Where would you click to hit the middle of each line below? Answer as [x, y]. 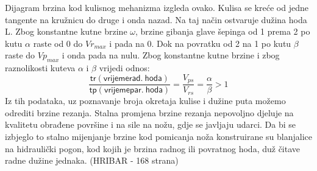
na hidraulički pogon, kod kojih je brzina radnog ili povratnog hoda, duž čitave [153, 148]
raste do [20, 55]
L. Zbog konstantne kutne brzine [66, 31]
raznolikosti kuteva [40, 68]
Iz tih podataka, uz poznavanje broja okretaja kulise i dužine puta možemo [145, 101]
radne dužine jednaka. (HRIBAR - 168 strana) [92, 160]
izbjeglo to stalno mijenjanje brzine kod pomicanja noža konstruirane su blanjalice [159, 137]
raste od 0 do [58, 43]
